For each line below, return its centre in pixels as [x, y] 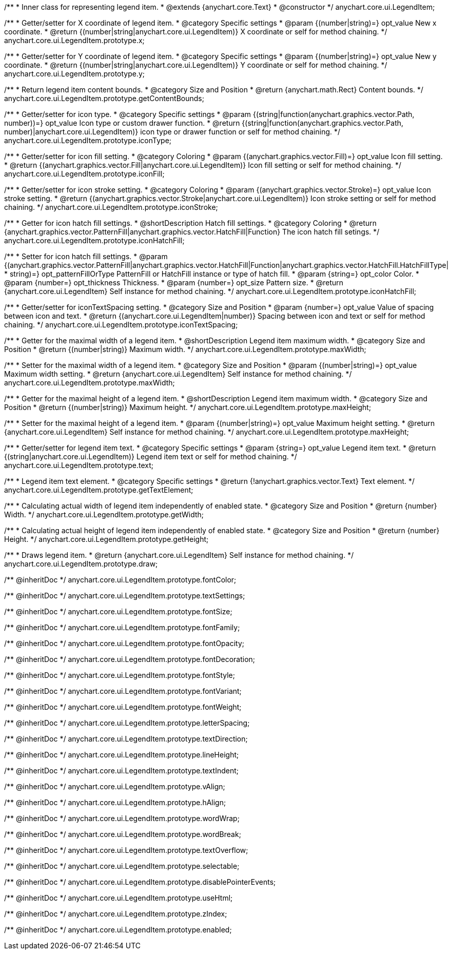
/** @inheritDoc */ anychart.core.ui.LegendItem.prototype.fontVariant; [123, 691]
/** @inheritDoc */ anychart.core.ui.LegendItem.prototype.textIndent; [122, 771]
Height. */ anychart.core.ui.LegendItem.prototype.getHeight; [106, 539]
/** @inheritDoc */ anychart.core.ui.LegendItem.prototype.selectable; [122, 866]
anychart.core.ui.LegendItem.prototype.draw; [81, 564]
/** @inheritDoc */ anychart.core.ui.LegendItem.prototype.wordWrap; [122, 818]
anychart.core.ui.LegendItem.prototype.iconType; [88, 140]
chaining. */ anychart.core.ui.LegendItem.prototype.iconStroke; [111, 207]
